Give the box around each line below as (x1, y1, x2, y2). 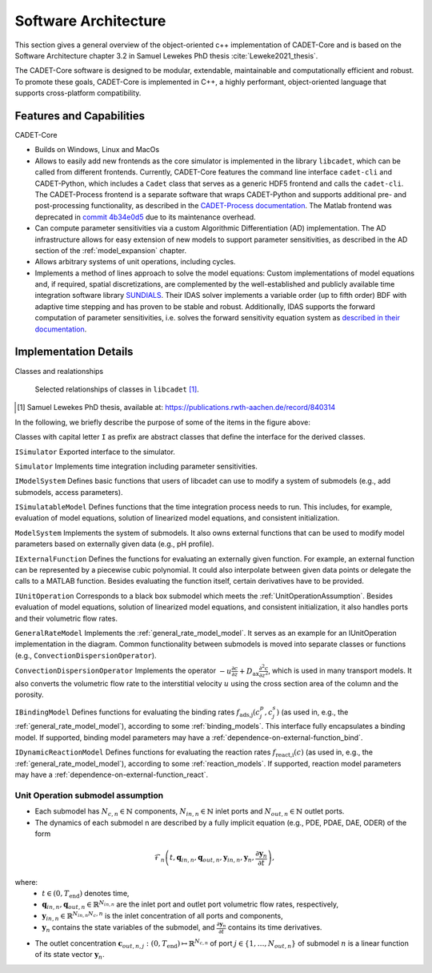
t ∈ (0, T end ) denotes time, (42, 889, 130, 900)
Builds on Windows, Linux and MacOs (34, 145, 160, 155)
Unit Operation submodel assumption (14, 790, 164, 801)
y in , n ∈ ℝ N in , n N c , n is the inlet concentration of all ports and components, (42, 910, 283, 923)
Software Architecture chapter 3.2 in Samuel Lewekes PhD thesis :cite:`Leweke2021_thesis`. (14, 50, 318, 60)
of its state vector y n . (34, 950, 105, 961)
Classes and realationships (14, 366, 104, 376)
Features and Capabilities (14, 109, 146, 123)
